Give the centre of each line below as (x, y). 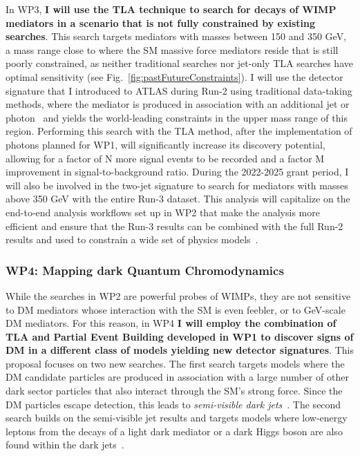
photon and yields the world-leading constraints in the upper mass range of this (177, 117)
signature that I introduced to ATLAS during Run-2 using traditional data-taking (179, 90)
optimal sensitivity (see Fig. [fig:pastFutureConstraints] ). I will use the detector (174, 76)
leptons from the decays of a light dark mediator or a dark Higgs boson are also (174, 431)
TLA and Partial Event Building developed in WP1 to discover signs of (180, 336)
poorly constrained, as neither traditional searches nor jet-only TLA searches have (179, 63)
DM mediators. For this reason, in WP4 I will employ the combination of (171, 323)
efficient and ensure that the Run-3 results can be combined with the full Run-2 (174, 226)
